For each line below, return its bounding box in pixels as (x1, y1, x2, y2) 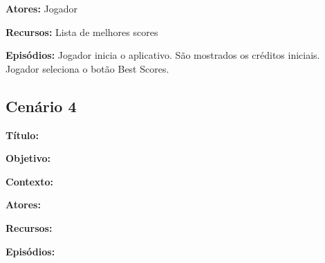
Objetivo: (6, 151, 51, 165)
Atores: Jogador (6, 1, 78, 15)
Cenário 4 (6, 95, 77, 116)
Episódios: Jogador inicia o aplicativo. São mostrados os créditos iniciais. (6, 48, 320, 62)
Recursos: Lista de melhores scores (6, 24, 158, 39)
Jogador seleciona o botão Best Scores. (6, 61, 169, 75)
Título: (6, 127, 39, 142)
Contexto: (6, 174, 54, 188)
